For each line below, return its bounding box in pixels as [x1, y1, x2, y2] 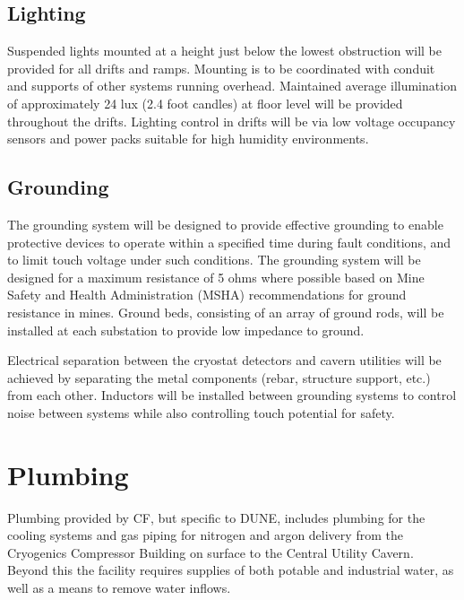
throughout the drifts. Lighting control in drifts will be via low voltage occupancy [7, 111, 456, 130]
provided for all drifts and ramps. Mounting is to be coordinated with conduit [7, 58, 435, 77]
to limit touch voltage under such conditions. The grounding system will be [7, 250, 421, 269]
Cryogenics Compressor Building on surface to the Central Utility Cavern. [7, 543, 414, 561]
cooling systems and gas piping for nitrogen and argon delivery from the [7, 526, 403, 544]
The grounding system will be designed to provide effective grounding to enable [7, 214, 443, 233]
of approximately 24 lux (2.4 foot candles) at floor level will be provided [7, 93, 403, 112]
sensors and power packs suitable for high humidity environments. [7, 129, 369, 148]
